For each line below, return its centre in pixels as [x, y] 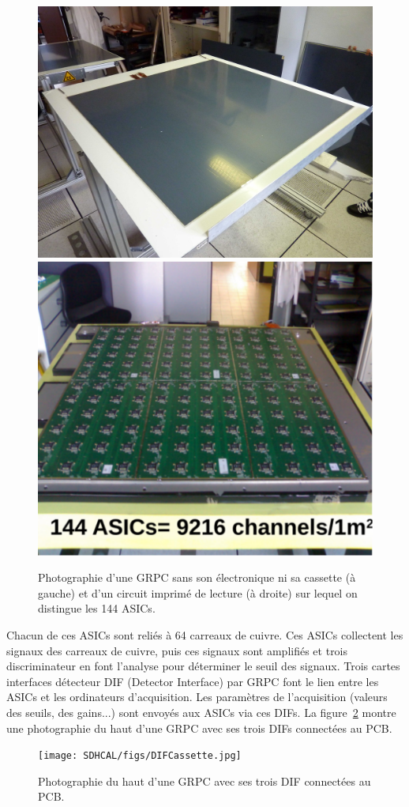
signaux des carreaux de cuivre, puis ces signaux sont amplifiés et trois [177, 650]
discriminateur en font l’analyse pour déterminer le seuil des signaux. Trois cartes [203, 666]
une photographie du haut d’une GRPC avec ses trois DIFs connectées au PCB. [199, 728]
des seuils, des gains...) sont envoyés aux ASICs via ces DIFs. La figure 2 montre [201, 713]
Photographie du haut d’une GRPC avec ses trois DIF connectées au [204, 781]
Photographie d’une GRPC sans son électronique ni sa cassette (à [197, 577]
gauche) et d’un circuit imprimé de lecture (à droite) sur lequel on [198, 592]
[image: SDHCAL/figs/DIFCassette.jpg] [140, 756]
